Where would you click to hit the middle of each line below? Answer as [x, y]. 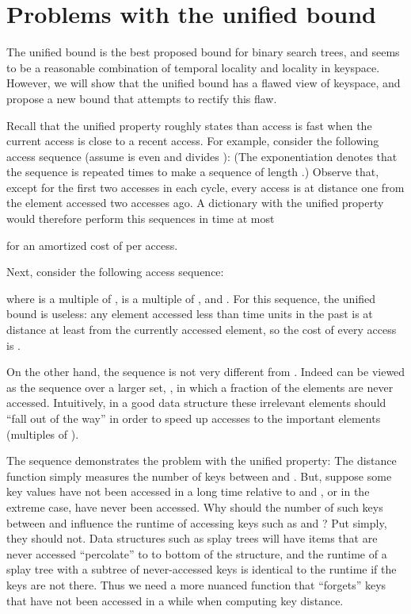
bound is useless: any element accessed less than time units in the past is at [190, 314]
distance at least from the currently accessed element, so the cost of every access [202, 330]
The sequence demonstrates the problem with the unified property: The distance [202, 460]
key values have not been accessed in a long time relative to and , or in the [188, 491]
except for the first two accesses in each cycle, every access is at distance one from [205, 187]
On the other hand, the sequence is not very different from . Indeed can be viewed [206, 372]
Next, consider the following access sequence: [115, 272]
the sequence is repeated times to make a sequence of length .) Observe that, [193, 172]
